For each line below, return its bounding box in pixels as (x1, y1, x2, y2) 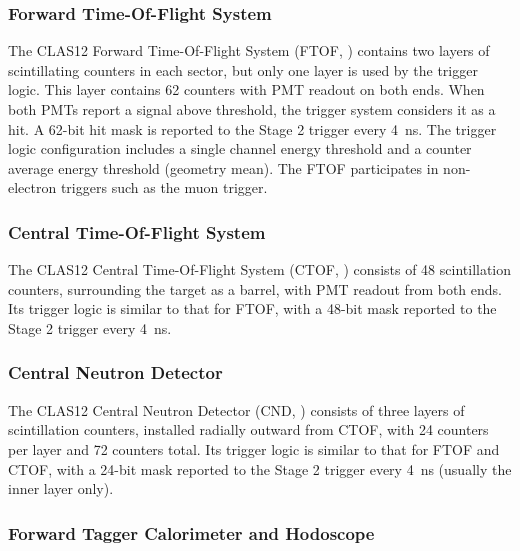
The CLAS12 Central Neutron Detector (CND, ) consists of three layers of (8, 399, 465, 420)
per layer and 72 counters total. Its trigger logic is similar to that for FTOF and (8, 438, 500, 459)
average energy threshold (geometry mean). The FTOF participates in (8, 157, 439, 178)
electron (8, 177, 57, 198)
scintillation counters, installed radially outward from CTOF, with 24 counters (8, 419, 489, 440)
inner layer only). (8, 478, 114, 499)
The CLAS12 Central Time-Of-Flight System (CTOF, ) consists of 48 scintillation (8, 259, 512, 280)
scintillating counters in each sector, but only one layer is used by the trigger (8, 59, 478, 80)
